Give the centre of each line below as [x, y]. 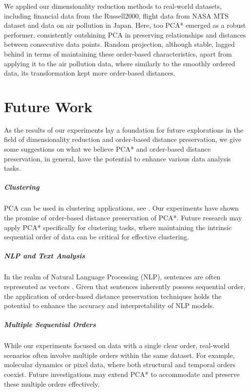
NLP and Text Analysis [45, 256]
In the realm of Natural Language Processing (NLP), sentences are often [112, 277]
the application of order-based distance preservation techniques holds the [113, 296]
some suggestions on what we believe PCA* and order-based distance [107, 149]
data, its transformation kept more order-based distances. [90, 73]
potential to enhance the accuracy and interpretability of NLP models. [109, 305]
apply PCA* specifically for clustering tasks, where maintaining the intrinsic [118, 227]
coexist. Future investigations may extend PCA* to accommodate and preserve [122, 374]
